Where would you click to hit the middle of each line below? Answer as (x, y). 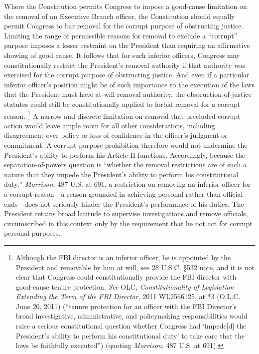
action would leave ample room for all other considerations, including (110, 125)
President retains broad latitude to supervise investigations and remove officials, (126, 213)
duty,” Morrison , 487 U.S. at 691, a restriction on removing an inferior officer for (128, 184)
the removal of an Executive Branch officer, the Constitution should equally (120, 16)
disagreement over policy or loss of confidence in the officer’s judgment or (116, 135)
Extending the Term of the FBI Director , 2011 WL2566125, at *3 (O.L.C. (128, 296)
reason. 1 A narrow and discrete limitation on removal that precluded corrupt (122, 115)
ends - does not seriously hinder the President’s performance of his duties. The (124, 203)
